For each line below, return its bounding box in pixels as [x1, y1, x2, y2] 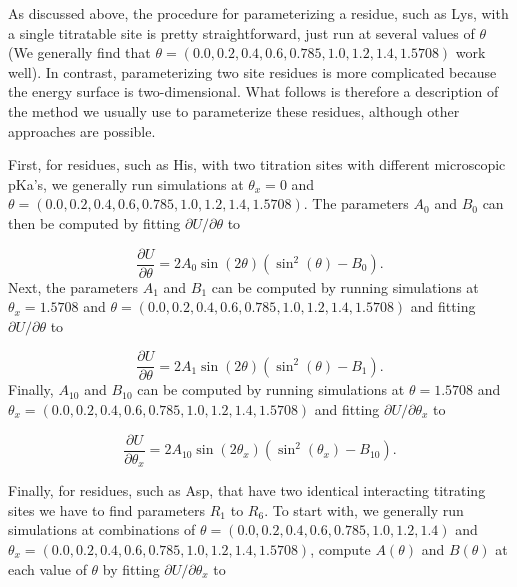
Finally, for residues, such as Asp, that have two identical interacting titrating [8, 480, 486, 501]
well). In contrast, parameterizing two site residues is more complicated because [8, 61, 497, 82]
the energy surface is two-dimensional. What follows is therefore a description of [8, 81, 499, 102]
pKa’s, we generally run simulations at [8, 173, 244, 194]
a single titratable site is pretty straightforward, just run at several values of [8, 22, 475, 43]
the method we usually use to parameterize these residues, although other [8, 100, 460, 121]
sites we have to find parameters [8, 499, 206, 520]
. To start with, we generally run [264, 499, 464, 520]
